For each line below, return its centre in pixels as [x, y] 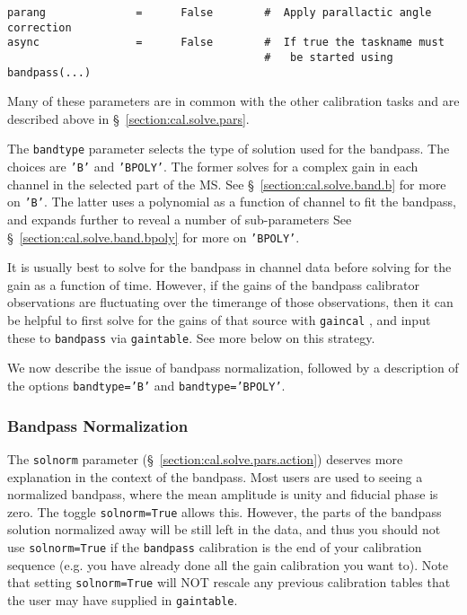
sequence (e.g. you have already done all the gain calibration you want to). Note [228, 564]
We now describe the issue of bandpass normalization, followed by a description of [233, 368]
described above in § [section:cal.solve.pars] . [128, 118]
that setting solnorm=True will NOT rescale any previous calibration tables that [229, 582]
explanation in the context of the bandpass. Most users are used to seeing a [215, 476]
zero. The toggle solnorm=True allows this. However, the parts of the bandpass [225, 511]
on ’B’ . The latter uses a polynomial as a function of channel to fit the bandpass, [232, 202]
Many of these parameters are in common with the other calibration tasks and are [233, 101]
